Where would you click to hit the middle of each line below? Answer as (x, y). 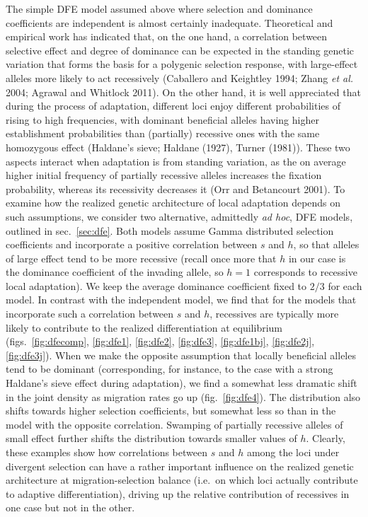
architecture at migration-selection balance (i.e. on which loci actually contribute (182, 480)
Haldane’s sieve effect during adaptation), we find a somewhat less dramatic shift (182, 383)
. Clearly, (326, 438)
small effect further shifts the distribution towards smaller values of (151, 438)
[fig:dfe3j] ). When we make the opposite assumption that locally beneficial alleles (181, 355)
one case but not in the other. (70, 507)
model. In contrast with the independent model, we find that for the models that (181, 300)
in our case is (317, 258)
